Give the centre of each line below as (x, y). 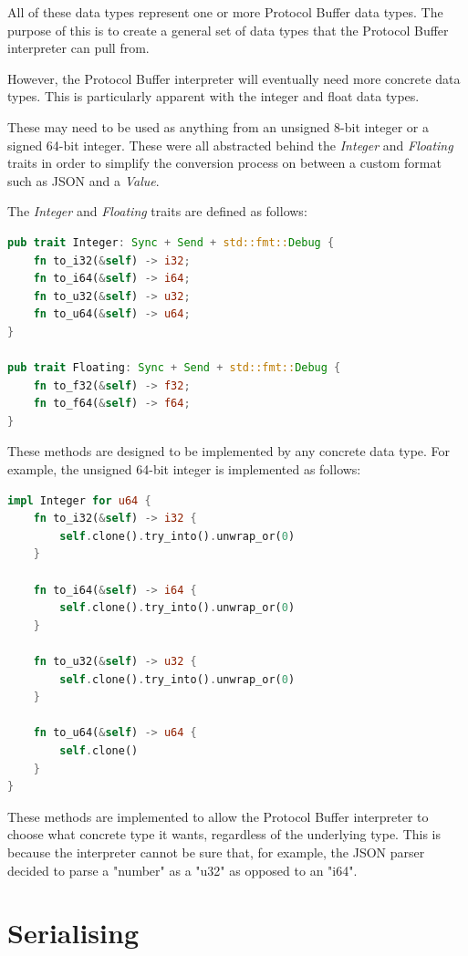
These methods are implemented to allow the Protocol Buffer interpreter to (218, 816)
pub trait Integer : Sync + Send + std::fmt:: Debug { (171, 242)
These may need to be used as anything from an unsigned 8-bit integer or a (218, 126)
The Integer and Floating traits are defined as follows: (157, 211)
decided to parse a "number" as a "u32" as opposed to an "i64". (182, 870)
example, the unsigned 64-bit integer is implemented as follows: (184, 469)
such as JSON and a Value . (83, 180)
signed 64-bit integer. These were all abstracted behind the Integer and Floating (230, 145)
